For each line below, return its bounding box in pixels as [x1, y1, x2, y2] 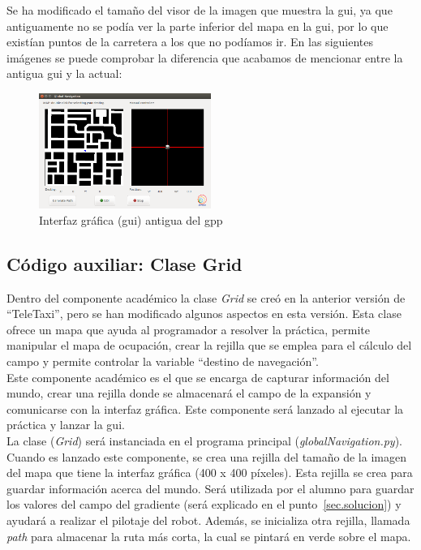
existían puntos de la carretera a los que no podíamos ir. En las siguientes [6, 33, 373, 50]
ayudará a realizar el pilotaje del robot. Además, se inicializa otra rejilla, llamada [6, 512, 410, 529]
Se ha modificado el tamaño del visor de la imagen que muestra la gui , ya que [6, 2, 393, 18]
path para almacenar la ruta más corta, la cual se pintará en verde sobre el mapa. [6, 527, 411, 544]
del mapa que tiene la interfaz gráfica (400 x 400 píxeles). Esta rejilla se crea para [6, 464, 413, 481]
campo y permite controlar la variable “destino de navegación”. [6, 353, 319, 370]
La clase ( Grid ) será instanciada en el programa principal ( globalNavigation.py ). [6, 432, 403, 449]
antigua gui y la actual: [6, 65, 122, 82]
